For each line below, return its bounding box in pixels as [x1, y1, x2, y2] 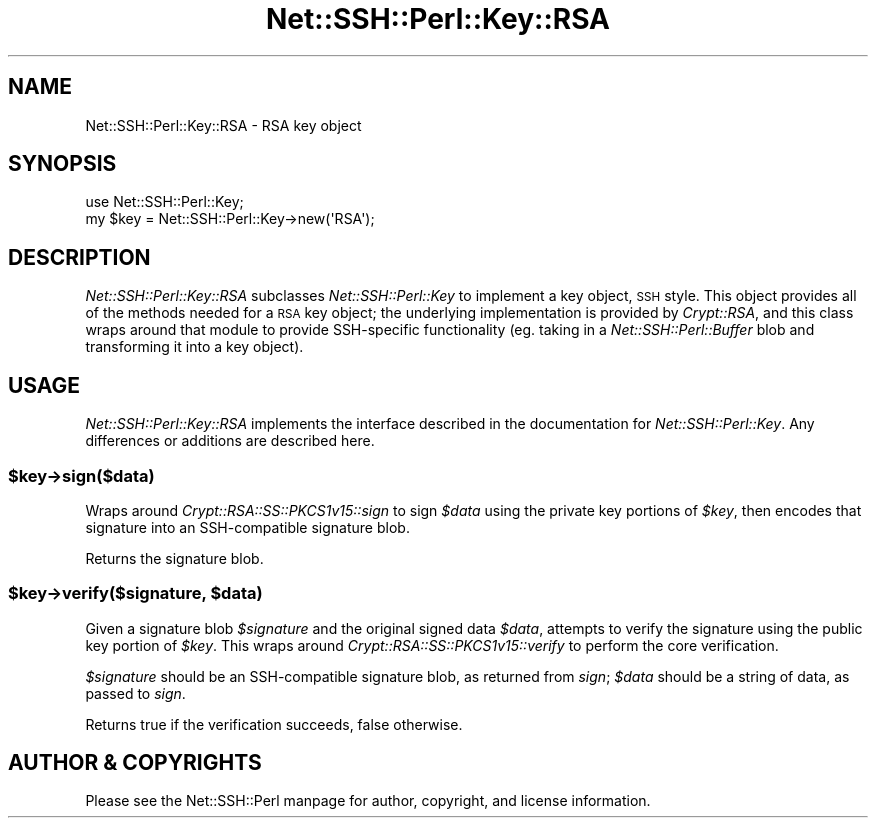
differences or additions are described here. [85, 432, 375, 450]
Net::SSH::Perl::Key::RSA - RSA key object [85, 116, 362, 134]
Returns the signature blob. [85, 549, 264, 567]
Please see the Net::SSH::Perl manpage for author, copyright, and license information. [85, 792, 651, 810]
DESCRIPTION [8, 244, 151, 270]
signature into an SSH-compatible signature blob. [85, 518, 410, 536]
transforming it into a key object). [85, 338, 304, 356]
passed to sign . [85, 684, 186, 702]
